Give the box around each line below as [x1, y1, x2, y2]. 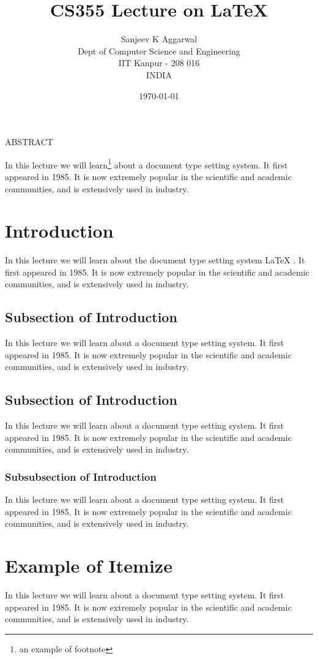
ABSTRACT [5, 135, 53, 148]
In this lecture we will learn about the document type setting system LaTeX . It [5, 254, 305, 266]
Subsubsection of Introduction [5, 469, 157, 484]
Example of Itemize [5, 553, 172, 578]
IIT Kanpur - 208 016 [118, 56, 200, 69]
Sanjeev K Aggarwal [120, 32, 198, 45]
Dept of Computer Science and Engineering [78, 44, 240, 57]
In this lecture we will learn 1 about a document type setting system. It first [5, 156, 288, 171]
